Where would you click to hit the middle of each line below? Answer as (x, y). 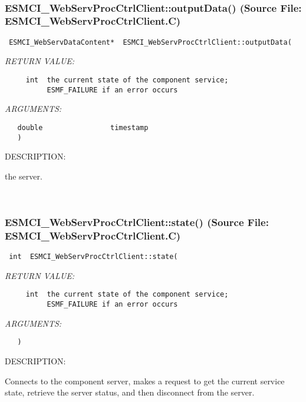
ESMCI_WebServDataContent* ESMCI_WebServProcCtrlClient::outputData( (150, 42)
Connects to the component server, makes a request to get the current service (145, 381)
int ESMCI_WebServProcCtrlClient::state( (93, 257)
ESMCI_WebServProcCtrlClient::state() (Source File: (137, 222)
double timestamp (83, 127)
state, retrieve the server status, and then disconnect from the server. (130, 392)
